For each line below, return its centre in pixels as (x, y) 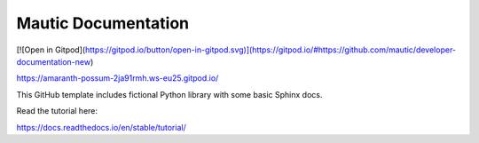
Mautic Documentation (103, 23)
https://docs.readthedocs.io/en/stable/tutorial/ (101, 127)
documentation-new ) (55, 61)
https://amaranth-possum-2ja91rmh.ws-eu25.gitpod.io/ (118, 78)
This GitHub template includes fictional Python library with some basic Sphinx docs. (169, 94)
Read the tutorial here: (57, 111)
